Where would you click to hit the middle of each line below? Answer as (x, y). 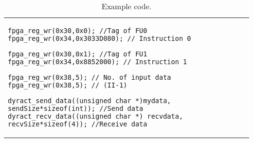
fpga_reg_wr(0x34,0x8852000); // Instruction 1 (98, 62)
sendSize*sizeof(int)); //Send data (76, 108)
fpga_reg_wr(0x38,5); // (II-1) (68, 85)
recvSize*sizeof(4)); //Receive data (78, 124)
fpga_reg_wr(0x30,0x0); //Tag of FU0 (78, 31)
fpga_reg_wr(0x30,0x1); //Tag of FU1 (78, 54)
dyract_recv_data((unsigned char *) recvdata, (96, 116)
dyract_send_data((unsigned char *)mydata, (90, 101)
